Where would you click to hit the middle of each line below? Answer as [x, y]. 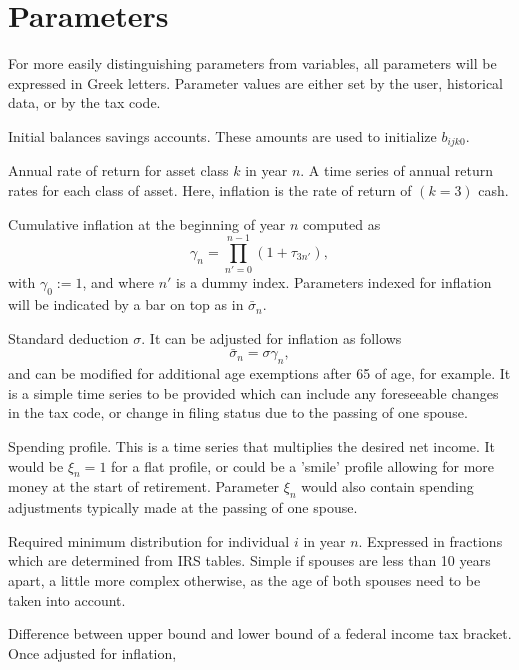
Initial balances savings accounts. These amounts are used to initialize [222, 135]
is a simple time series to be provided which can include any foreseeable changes [253, 392]
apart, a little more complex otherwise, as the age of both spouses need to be [244, 580]
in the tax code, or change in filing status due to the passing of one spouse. [238, 412]
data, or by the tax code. [84, 102]
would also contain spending [387, 486]
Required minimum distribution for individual [149, 540]
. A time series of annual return [397, 170]
